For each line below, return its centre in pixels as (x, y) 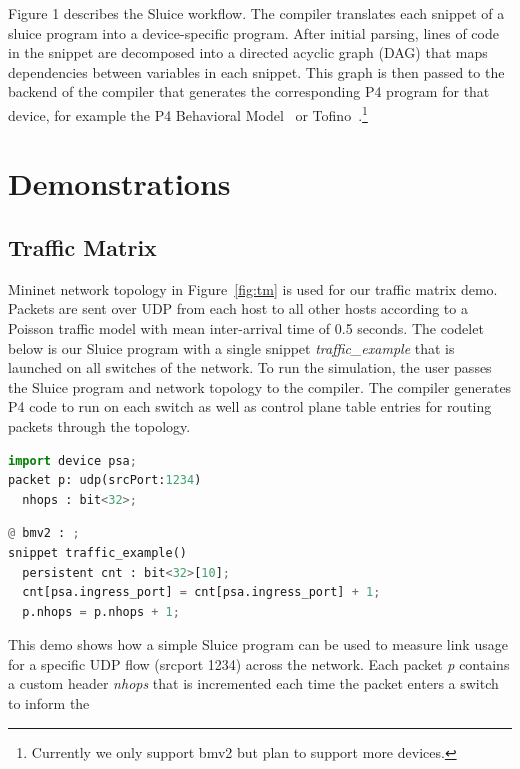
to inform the (49, 703)
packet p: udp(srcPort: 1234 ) (105, 480)
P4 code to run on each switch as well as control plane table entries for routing (250, 406)
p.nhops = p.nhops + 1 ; (101, 611)
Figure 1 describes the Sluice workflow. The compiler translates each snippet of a (256, 13)
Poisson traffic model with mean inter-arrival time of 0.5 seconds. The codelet (246, 327)
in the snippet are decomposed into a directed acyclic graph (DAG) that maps (248, 52)
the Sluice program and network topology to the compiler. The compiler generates (260, 386)
